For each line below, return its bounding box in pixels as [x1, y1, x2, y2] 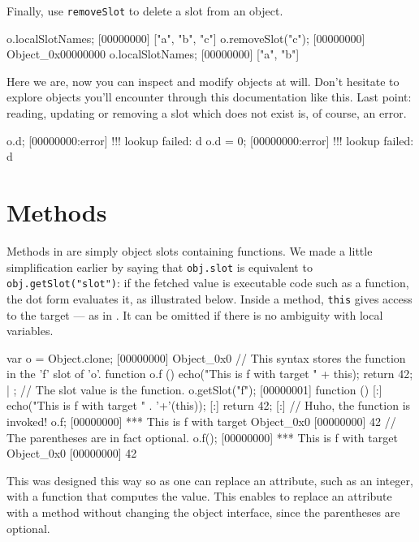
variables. [6, 322, 54, 339]
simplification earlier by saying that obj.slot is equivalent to [6, 258, 313, 275]
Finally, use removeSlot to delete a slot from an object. [6, 2, 283, 19]
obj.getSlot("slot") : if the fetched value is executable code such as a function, [6, 274, 409, 291]
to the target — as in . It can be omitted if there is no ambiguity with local [6, 306, 383, 323]
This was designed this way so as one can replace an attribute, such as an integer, [6, 471, 413, 488]
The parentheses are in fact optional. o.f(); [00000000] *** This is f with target [6, 428, 398, 445]
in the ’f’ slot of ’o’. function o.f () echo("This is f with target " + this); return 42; [6, 365, 413, 382]
